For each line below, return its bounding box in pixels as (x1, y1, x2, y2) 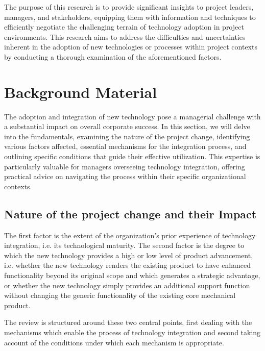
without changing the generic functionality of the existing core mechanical (4, 290, 236, 300)
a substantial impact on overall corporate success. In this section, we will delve (4, 121, 250, 132)
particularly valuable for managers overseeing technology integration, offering (4, 161, 245, 171)
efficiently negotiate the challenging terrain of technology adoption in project (4, 21, 244, 32)
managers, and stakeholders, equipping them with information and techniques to (4, 11, 256, 22)
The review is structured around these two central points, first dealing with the (4, 317, 252, 328)
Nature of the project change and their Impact (4, 206, 257, 221)
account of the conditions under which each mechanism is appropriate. (4, 337, 224, 347)
